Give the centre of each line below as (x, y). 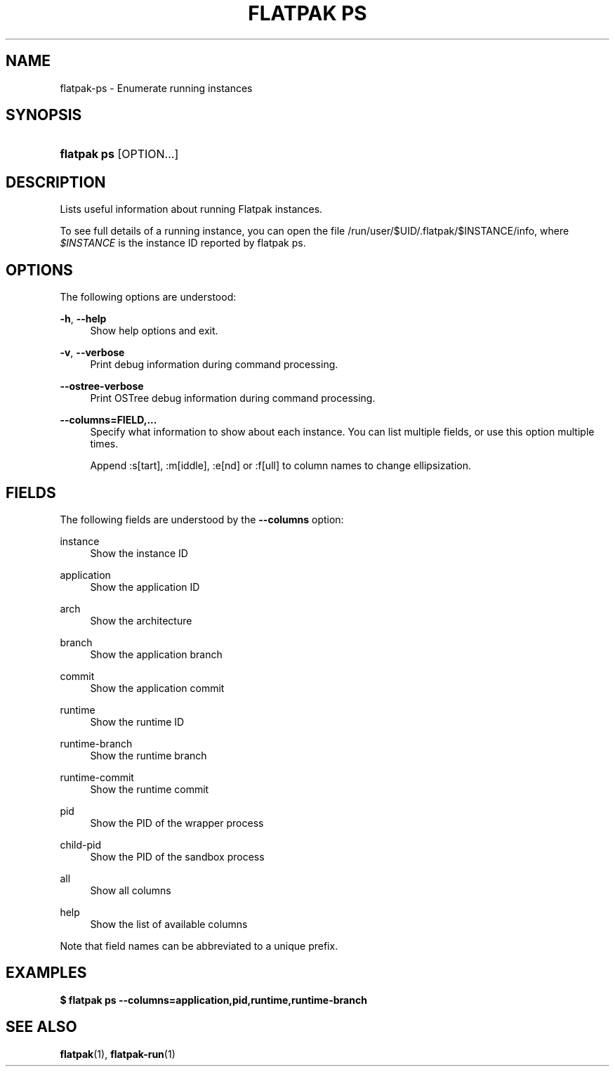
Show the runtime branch (148, 755)
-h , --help (83, 319)
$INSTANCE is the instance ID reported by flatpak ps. (183, 243)
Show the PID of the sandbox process (177, 856)
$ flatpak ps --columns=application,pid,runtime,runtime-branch (213, 1000)
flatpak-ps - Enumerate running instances (156, 88)
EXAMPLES (46, 973)
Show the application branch (156, 654)
